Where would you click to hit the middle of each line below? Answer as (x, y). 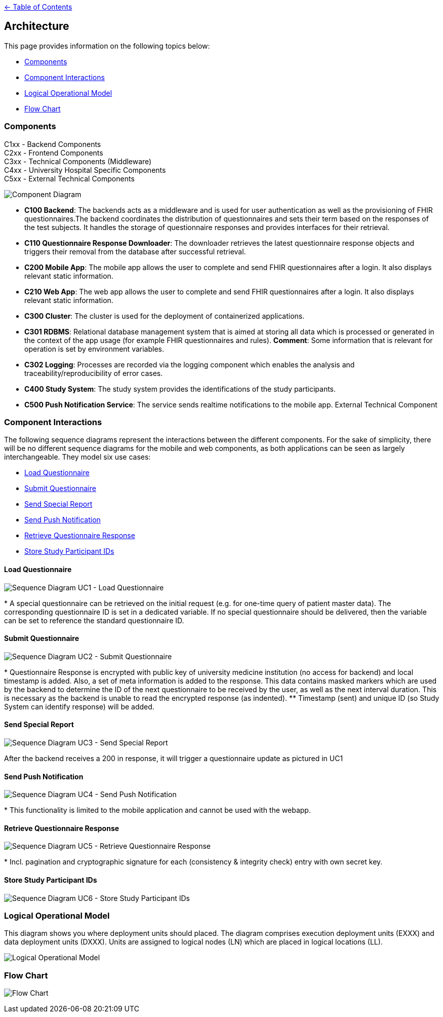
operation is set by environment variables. (94, 349)
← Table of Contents (38, 7)
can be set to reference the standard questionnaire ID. (94, 620)
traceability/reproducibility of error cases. (94, 373)
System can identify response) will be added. (79, 706)
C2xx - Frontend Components (54, 153)
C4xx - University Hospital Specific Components (85, 170)
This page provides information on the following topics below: (107, 46)
